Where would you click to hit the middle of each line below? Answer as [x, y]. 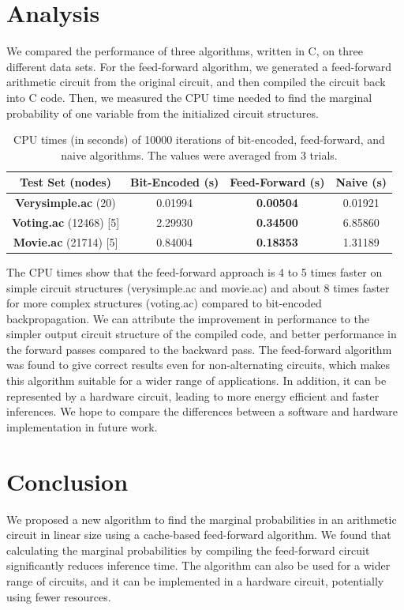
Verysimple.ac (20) [65, 203]
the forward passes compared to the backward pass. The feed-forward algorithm [199, 349]
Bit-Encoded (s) [175, 182]
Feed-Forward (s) [277, 182]
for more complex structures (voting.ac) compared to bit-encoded [164, 303]
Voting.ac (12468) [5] [66, 222]
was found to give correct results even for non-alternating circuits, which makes [198, 365]
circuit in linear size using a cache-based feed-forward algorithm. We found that [199, 535]
